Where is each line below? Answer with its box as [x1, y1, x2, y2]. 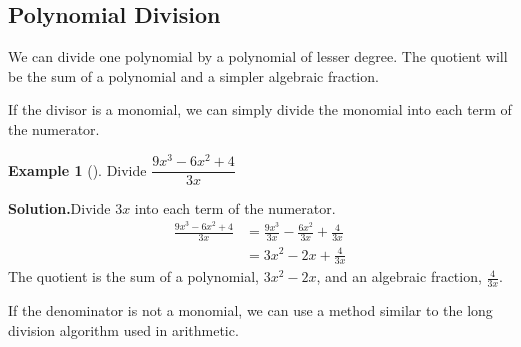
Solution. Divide [8, 197, 111, 218]
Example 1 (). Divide [8, 159, 147, 180]
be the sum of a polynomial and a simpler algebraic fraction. [8, 65, 379, 86]
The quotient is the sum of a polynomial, [8, 266, 259, 287]
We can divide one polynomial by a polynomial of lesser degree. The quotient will [8, 46, 508, 67]
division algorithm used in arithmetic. [8, 319, 239, 340]
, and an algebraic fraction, [316, 266, 482, 287]
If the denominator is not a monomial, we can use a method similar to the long [8, 300, 493, 321]
